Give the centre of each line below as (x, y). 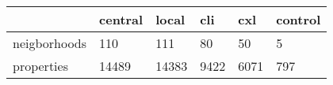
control (299, 19)
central (121, 19)
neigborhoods (50, 43)
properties (40, 66)
